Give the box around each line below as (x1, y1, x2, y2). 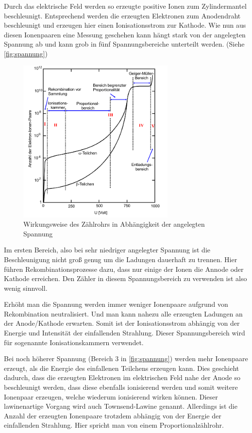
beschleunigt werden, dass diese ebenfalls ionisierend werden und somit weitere (4, 382, 238, 392)
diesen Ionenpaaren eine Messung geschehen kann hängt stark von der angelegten (4, 29, 246, 39)
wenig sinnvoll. (4, 283, 48, 293)
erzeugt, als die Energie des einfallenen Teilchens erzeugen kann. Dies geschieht (4, 363, 239, 373)
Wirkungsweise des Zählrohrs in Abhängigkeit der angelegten (23, 219, 205, 229)
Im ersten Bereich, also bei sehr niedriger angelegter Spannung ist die (4, 245, 210, 255)
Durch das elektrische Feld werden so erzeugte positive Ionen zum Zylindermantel (4, 1, 247, 11)
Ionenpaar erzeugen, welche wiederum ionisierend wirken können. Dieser (4, 391, 218, 401)
